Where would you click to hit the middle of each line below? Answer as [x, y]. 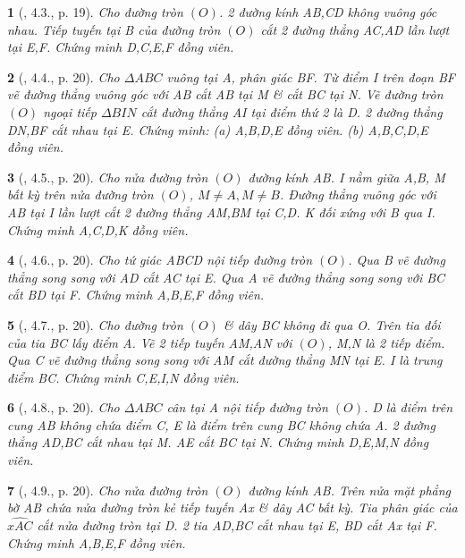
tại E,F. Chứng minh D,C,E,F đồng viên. [121, 47]
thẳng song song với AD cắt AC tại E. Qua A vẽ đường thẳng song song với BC [226, 277]
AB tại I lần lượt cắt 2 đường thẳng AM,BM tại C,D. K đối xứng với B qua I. [221, 211]
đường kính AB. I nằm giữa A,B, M [347, 177]
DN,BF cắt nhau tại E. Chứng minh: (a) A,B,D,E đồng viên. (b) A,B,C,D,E [218, 129]
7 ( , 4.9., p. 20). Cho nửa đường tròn [108, 490]
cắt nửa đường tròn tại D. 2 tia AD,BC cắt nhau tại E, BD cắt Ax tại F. [237, 525]
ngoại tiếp [70, 111]
